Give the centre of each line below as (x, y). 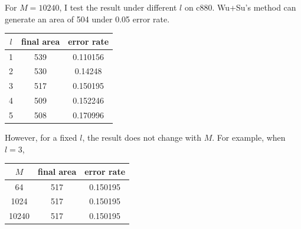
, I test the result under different (118, 7)
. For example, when (249, 137)
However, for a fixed (41, 137)
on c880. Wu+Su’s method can (240, 7)
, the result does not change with (142, 137)
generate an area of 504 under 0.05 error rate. (87, 19)
